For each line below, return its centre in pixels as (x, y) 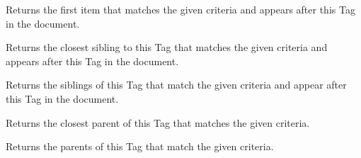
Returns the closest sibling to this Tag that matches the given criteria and (167, 47)
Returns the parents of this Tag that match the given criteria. (140, 146)
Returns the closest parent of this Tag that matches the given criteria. (158, 122)
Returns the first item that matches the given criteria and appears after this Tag (180, 9)
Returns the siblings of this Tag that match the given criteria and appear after (176, 85)
